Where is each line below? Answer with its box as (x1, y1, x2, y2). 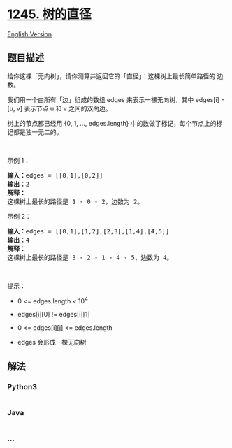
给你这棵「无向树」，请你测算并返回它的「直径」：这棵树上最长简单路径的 (7, 71, 215, 80)
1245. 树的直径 (7, 6, 92, 22)
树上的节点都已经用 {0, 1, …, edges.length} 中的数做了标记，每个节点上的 (7, 119, 217, 127)
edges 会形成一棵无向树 (17, 338, 87, 347)
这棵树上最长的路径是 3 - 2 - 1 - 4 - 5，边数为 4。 (7, 253, 173, 261)
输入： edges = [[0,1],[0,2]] (7, 171, 103, 179)
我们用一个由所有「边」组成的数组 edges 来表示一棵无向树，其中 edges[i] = (7, 95, 226, 103)
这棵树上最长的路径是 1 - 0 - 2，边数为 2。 (7, 197, 144, 205)
